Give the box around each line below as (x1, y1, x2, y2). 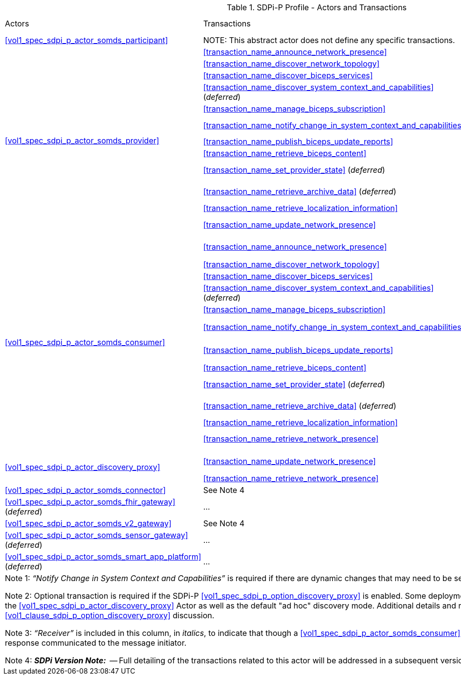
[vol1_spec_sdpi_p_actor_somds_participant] (5, 35, 168, 45)
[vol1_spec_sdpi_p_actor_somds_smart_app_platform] (5, 552, 201, 562)
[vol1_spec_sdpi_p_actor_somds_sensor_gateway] (5, 530, 188, 540)
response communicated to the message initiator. (5, 638, 187, 648)
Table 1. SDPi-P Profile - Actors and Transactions (227, 2, 407, 12)
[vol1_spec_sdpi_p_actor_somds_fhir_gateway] (5, 497, 176, 507)
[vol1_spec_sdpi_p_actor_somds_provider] (5, 136, 159, 146)
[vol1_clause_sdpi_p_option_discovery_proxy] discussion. (5, 610, 215, 621)
